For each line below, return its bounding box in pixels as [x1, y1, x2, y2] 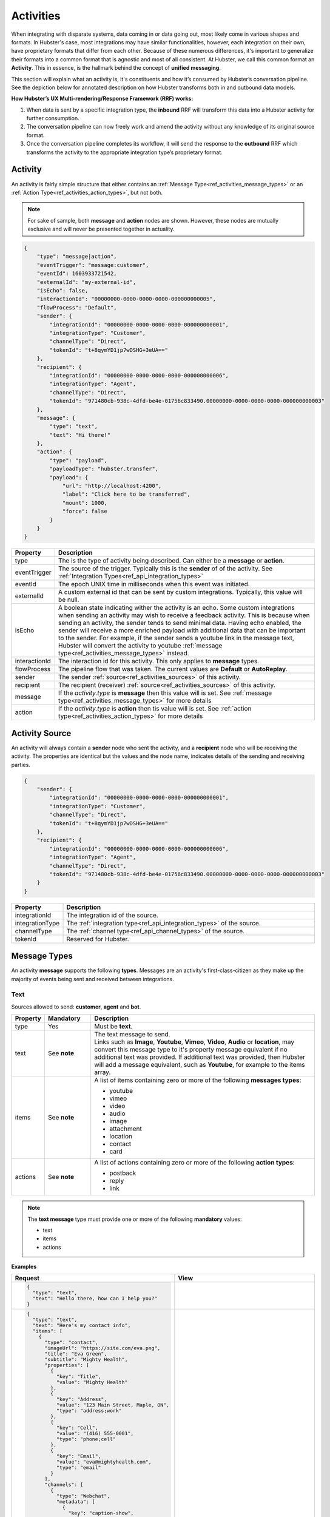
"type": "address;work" [56, 1408, 123, 1414]
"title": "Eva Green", [44, 1351, 107, 1357]
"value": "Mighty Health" [56, 1379, 128, 1386]
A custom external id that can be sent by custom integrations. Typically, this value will [58, 588, 303, 596]
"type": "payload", [49, 457, 107, 464]
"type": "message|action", [36, 253, 118, 260]
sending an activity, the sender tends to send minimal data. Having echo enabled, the [58, 619, 301, 627]
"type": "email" [56, 1464, 101, 1471]
